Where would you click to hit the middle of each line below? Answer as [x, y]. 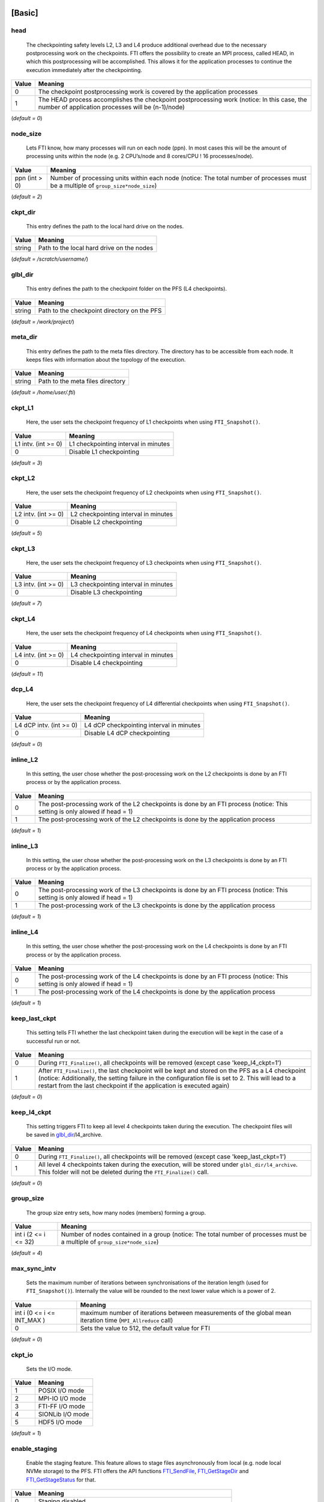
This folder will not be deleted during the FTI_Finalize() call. [124, 1172]
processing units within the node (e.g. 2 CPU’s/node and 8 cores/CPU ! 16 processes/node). [140, 156]
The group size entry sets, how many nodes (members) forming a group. [116, 1212]
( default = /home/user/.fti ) [43, 392]
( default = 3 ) [27, 463]
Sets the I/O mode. [49, 1369]
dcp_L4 [22, 689]
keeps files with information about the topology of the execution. [106, 359]
